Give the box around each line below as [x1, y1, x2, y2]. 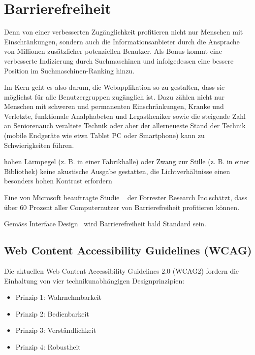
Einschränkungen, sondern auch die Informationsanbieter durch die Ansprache [4, 36, 240, 46]
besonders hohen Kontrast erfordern [4, 176, 112, 186]
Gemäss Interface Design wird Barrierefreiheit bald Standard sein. [4, 218, 206, 229]
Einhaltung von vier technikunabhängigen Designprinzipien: [4, 275, 185, 285]
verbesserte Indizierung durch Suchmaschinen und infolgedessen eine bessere [4, 55, 234, 66]
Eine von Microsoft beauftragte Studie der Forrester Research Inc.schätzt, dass [4, 192, 248, 203]
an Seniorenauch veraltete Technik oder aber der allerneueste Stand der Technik [4, 120, 246, 131]
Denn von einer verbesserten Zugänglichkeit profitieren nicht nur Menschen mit [4, 27, 243, 37]
